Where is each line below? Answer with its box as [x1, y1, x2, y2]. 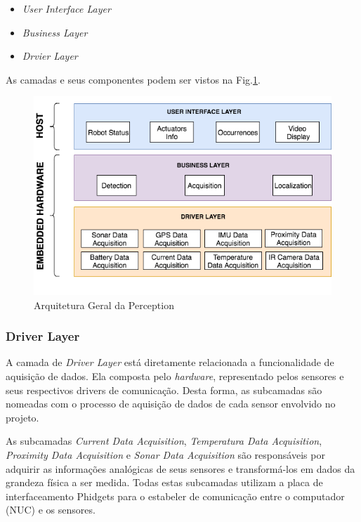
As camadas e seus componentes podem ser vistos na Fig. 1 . [6, 72, 261, 86]
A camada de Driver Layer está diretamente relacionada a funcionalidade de [6, 355, 334, 370]
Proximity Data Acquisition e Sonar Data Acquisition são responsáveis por [6, 448, 325, 462]
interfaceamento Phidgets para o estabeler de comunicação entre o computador [6, 488, 345, 503]
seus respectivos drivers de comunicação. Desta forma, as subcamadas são [6, 382, 322, 397]
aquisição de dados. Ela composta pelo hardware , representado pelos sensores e [6, 369, 344, 384]
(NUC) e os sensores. [6, 502, 96, 517]
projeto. [6, 410, 39, 424]
